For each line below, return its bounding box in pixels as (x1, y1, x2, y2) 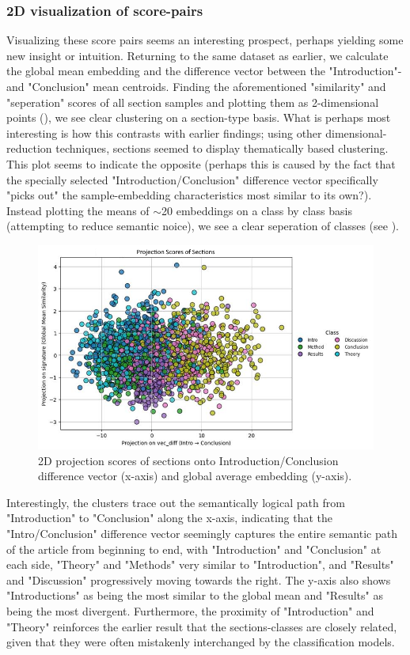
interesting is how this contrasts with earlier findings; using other (6, 124, 322, 141)
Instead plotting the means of (6, 202, 150, 218)
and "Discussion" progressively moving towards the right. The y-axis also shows (6, 571, 391, 588)
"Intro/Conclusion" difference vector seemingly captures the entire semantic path (6, 525, 397, 542)
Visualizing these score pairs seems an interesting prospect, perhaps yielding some (6, 32, 404, 48)
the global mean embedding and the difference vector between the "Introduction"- (6, 62, 402, 79)
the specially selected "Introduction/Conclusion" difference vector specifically (6, 171, 378, 187)
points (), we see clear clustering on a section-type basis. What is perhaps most (6, 109, 391, 126)
